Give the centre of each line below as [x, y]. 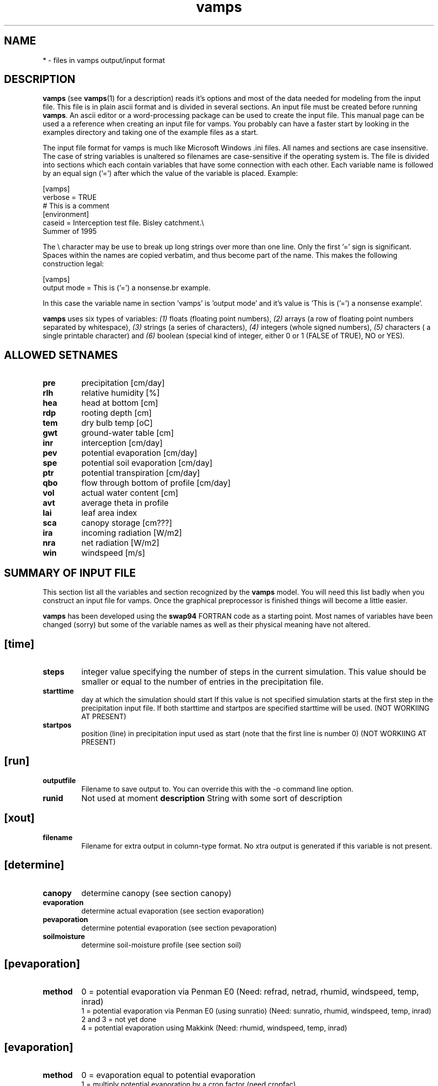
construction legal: [73, 264]
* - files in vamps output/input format [104, 60]
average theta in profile [125, 503]
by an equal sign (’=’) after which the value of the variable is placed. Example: [170, 173]
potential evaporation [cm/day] [139, 453]
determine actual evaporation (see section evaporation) [173, 911]
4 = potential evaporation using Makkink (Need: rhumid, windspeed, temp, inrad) [214, 1028]
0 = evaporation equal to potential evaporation [168, 1075]
